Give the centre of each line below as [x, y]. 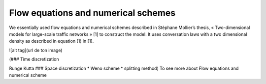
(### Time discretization [34, 59]
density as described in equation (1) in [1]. [51, 41]
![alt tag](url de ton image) [36, 50]
